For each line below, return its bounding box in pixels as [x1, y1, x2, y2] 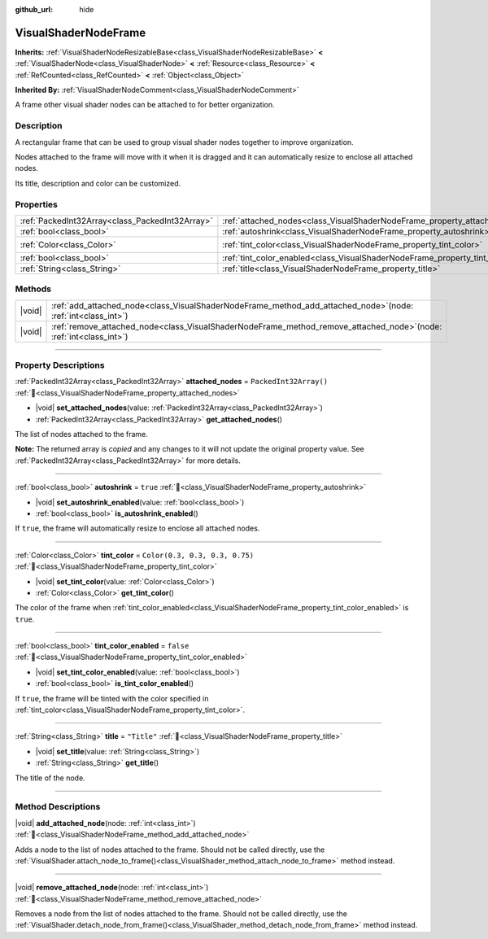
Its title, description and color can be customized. [15, 178, 181, 188]
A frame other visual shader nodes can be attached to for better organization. [15, 100, 276, 110]
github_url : [15, 5, 53, 14]
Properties [15, 199, 59, 210]
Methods [15, 283, 52, 295]
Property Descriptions [15, 360, 105, 371]
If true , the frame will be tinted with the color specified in [15, 693, 209, 703]
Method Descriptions [15, 801, 101, 813]
